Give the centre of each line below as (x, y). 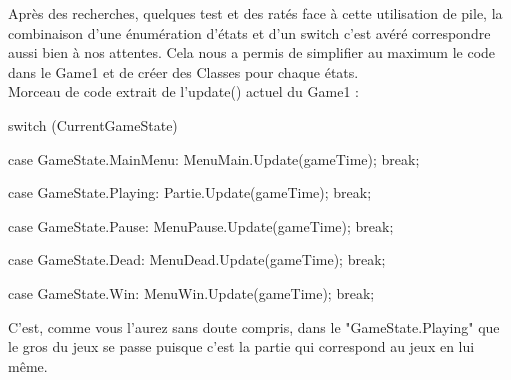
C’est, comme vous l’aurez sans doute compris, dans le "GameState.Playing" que (254, 326)
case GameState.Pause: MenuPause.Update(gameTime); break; (201, 225)
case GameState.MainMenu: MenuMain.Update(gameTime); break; (214, 158)
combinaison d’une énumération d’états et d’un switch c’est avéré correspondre (249, 32)
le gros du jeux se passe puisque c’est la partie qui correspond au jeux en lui (241, 346)
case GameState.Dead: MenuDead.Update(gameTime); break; (197, 259)
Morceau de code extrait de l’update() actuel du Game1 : (183, 91)
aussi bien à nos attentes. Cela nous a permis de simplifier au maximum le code (252, 52)
